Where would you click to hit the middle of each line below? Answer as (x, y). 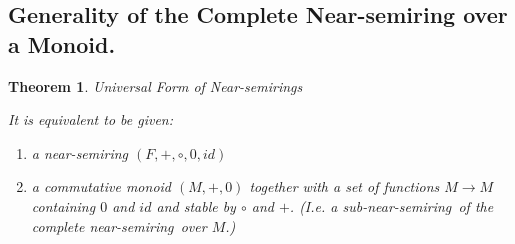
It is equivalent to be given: (91, 119)
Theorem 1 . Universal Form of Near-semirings (155, 85)
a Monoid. (62, 43)
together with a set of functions (344, 186)
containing (63, 205)
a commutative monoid (101, 186)
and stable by (196, 205)
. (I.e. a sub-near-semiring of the (391, 205)
